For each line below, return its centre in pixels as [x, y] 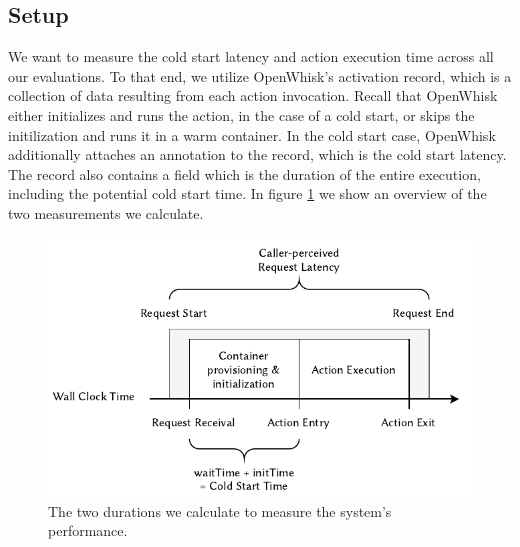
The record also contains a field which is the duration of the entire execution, [244, 173]
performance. [88, 530]
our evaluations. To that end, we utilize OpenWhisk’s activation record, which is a [260, 75]
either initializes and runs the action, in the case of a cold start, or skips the [241, 114]
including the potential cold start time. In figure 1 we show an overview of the [247, 193]
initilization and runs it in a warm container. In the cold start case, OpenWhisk [252, 134]
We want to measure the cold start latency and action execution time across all [251, 56]
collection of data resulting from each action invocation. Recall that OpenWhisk [253, 95]
